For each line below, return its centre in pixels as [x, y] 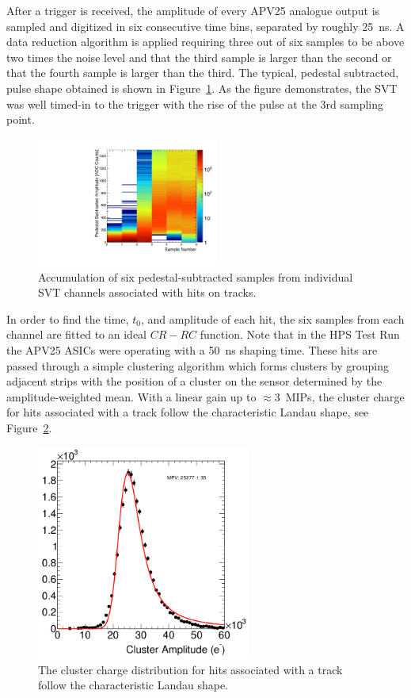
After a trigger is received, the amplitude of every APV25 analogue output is [193, 10]
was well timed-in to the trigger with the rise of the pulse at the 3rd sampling [195, 104]
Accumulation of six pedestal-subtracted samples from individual [196, 276]
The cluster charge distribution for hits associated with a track [190, 669]
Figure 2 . [29, 427]
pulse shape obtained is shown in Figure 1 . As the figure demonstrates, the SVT [202, 88]
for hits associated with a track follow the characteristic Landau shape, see [188, 412]
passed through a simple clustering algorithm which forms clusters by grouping [198, 365]
